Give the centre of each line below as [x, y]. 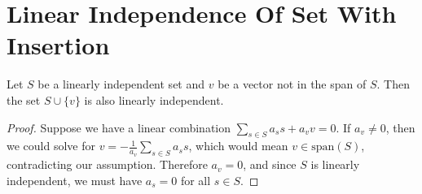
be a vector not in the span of [292, 84]
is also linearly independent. [154, 99]
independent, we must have [75, 180]
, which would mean [238, 146]
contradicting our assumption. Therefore [107, 164]
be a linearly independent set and [121, 84]
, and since [270, 164]
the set [24, 99]
